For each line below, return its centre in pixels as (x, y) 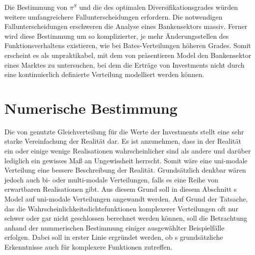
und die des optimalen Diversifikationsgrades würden (158, 7)
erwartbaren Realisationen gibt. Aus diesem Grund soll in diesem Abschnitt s (121, 189)
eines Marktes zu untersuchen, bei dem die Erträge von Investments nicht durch (125, 64)
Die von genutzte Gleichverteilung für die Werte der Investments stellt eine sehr (124, 131)
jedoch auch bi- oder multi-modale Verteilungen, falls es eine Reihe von (111, 179)
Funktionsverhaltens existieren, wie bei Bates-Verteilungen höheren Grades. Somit (128, 45)
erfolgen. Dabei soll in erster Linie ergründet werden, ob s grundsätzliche (114, 237)
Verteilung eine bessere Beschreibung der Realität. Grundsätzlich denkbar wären (125, 170)
